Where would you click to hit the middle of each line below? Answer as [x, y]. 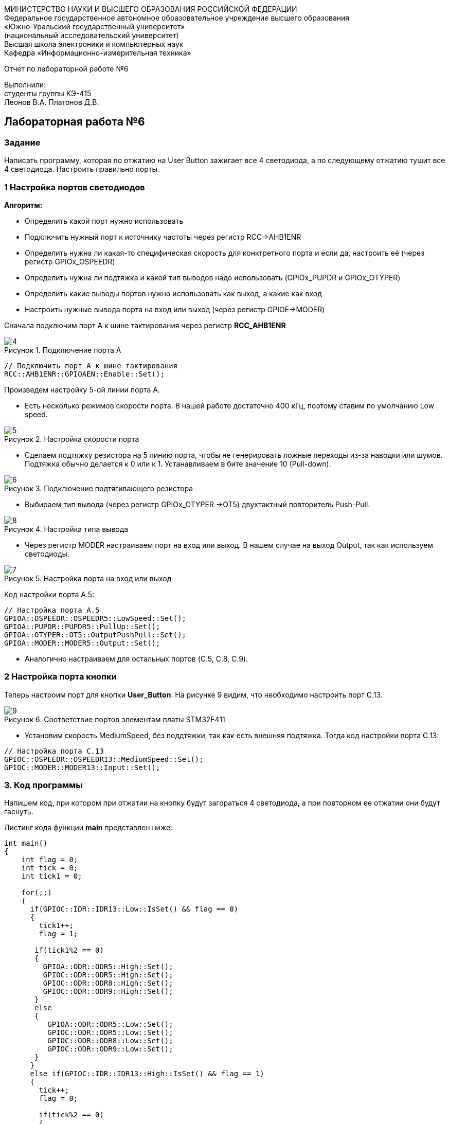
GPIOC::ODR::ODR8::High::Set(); [108, 983]
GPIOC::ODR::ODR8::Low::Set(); [110, 1041]
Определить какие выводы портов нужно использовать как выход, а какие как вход [173, 293]
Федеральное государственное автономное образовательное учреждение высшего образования [177, 18]
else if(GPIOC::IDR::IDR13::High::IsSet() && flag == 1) [147, 1074]
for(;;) [37, 893]
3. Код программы [43, 785]
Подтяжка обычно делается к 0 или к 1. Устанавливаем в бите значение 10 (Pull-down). [178, 463]
